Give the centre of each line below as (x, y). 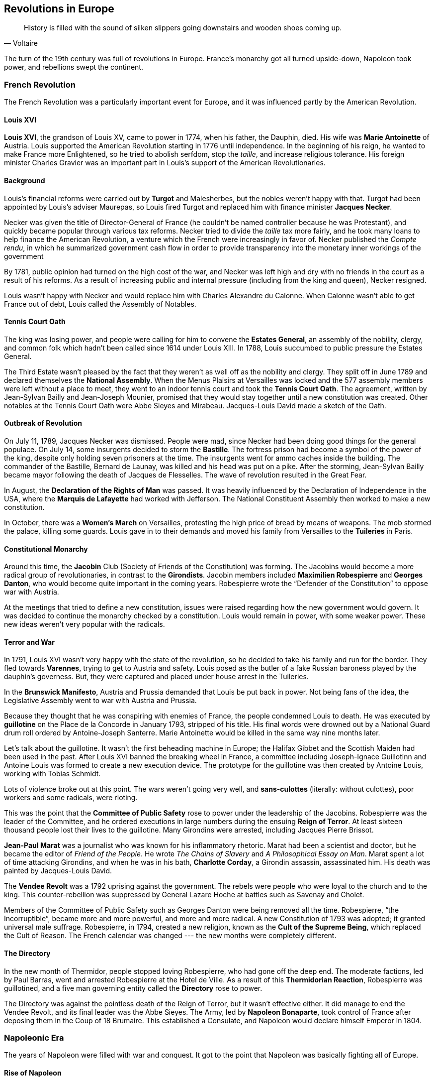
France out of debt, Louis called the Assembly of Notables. (100, 304)
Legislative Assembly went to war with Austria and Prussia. (100, 701)
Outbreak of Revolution (43, 423)
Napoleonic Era (34, 1038)
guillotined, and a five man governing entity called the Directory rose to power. (133, 988)
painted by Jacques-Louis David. (58, 871)
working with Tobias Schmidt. (52, 774)
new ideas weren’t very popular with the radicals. (85, 624)
